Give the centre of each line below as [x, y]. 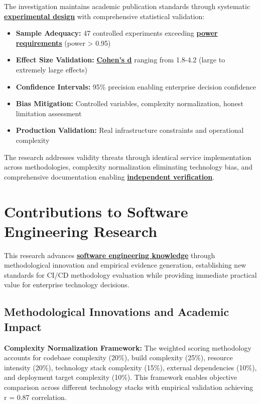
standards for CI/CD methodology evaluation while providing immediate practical [130, 274]
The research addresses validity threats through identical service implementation [128, 157]
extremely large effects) [51, 69]
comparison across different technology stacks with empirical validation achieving [129, 387]
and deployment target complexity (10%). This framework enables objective [121, 377]
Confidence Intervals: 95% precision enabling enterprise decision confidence [136, 86]
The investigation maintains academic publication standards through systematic [127, 6]
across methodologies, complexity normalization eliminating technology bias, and [128, 167]
